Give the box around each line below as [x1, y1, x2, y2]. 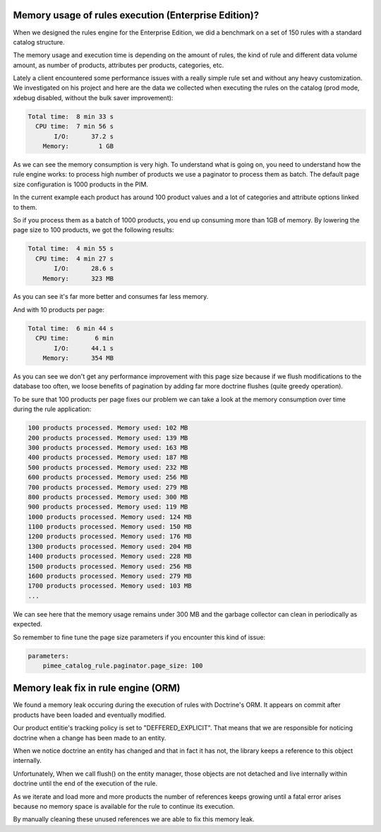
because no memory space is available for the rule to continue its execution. [13, 802, 236, 810]
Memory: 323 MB [42, 274, 114, 283]
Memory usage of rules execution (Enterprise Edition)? [13, 9, 260, 21]
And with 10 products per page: [13, 305, 105, 314]
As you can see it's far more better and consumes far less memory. [13, 292, 209, 301]
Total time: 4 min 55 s [28, 244, 114, 253]
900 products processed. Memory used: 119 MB [28, 503, 188, 511]
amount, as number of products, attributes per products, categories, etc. [13, 61, 224, 69]
